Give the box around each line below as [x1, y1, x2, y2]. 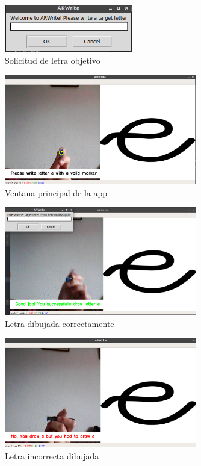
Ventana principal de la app [5, 186, 108, 199]
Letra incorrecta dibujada [5, 450, 99, 462]
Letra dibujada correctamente [5, 317, 114, 330]
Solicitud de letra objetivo [5, 54, 100, 66]
